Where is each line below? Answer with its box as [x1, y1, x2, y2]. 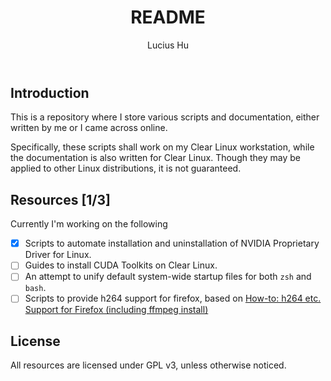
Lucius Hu [147, 39, 189, 51]
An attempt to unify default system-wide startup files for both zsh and [24, 271, 312, 283]
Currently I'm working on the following [10, 218, 168, 230]
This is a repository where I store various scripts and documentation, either [10, 111, 320, 123]
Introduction [10, 84, 90, 101]
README [130, 6, 206, 29]
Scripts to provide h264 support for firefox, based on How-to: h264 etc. [24, 292, 322, 305]
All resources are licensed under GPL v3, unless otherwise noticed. [10, 359, 287, 371]
